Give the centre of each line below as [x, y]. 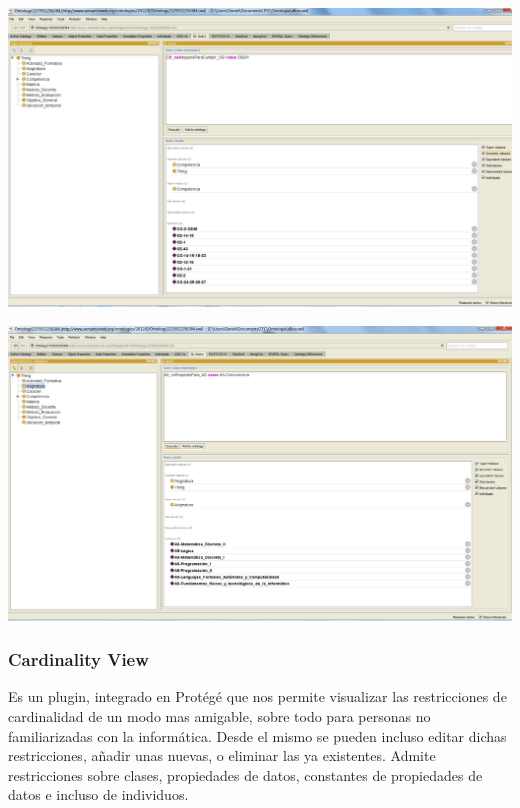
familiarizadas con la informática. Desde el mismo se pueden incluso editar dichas [257, 735]
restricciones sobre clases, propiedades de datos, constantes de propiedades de [245, 774]
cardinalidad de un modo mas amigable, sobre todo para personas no [219, 716]
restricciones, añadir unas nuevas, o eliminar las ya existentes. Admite [222, 755]
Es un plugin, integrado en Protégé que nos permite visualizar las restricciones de [257, 696]
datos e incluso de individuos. [98, 794]
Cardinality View [78, 659]
